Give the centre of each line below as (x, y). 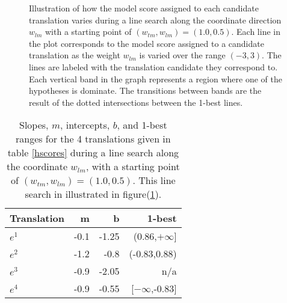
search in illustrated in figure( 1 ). (93, 194)
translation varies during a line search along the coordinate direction (155, 20)
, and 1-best (142, 125)
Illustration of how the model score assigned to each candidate (144, 8)
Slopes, (34, 125)
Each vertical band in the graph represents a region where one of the (156, 78)
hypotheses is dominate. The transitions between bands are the (145, 90)
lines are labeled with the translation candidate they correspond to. (153, 66)
